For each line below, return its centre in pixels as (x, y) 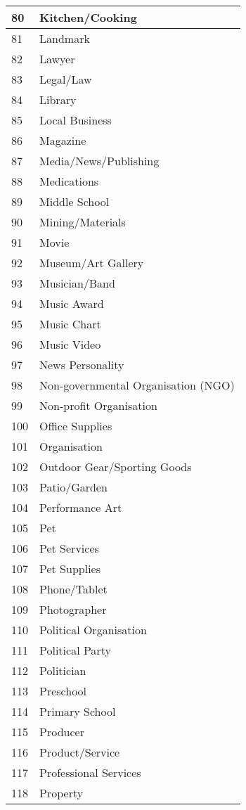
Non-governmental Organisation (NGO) (137, 385)
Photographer (73, 609)
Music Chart (70, 324)
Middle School (75, 201)
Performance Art (81, 507)
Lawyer (57, 59)
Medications (69, 181)
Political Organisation (93, 630)
